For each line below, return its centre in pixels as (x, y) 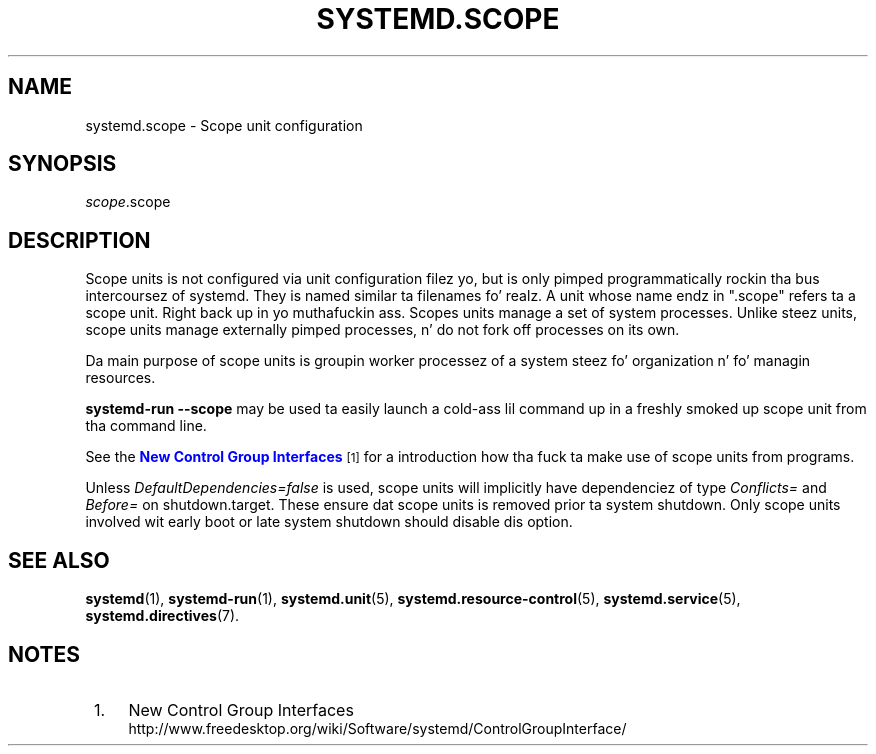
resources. (120, 378)
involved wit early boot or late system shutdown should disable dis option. (329, 522)
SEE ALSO (59, 560)
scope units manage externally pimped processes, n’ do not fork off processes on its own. (382, 330)
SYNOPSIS (62, 164)
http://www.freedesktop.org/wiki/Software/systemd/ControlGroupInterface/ (377, 728)
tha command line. (146, 426)
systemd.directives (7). (162, 616)
